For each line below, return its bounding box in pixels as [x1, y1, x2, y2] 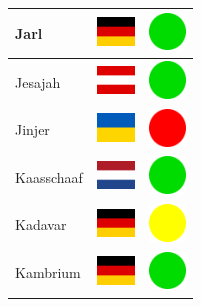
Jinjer [15, 119, 50, 140]
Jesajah [15, 71, 61, 92]
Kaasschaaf [15, 166, 83, 187]
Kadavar [15, 214, 67, 235]
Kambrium [15, 262, 81, 283]
